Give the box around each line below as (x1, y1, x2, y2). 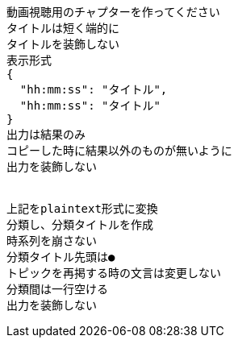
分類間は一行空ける (6, 283, 108, 296)
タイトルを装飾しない (6, 38, 119, 51)
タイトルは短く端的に (6, 22, 119, 35)
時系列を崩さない (6, 234, 97, 247)
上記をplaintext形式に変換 (6, 202, 158, 215)
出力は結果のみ (6, 128, 86, 141)
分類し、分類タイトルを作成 (6, 218, 153, 231)
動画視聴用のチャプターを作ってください (6, 6, 220, 19)
